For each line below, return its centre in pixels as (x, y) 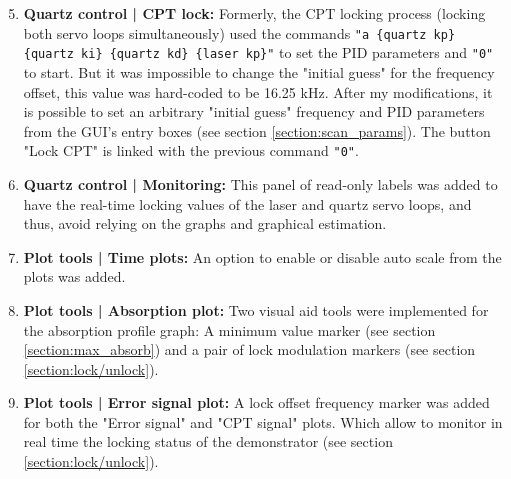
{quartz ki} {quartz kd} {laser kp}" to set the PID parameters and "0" (258, 52)
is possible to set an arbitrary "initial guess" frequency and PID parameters (254, 111)
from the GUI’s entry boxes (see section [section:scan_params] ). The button (257, 130)
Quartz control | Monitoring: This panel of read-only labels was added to (260, 183)
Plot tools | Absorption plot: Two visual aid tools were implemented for (256, 309)
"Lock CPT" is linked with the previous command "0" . (191, 150)
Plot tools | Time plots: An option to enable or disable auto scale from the (262, 256)
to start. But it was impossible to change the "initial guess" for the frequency (259, 71)
